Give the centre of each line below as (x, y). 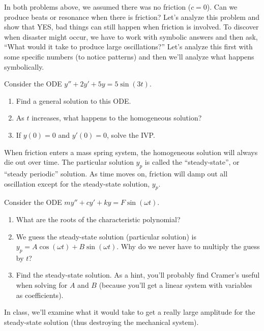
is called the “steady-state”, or (192, 162)
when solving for (42, 285)
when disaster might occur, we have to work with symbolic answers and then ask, (131, 36)
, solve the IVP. (131, 134)
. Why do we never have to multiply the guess (188, 246)
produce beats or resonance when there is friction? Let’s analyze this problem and (132, 17)
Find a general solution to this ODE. (74, 100)
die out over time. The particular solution (69, 162)
